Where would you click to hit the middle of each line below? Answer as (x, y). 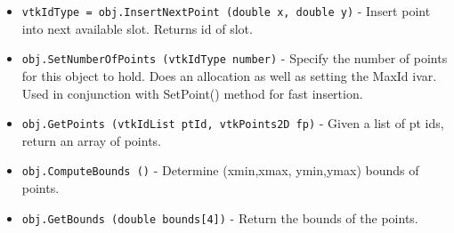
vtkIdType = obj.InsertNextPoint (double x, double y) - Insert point (226, 11)
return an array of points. (92, 140)
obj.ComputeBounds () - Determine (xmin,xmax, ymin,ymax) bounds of (220, 170)
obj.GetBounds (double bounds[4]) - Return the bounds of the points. (220, 217)
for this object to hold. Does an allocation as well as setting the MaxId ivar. (229, 75)
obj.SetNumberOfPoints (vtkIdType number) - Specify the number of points (235, 58)
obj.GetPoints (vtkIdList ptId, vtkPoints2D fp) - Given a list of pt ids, (233, 123)
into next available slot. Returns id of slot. (137, 28)
